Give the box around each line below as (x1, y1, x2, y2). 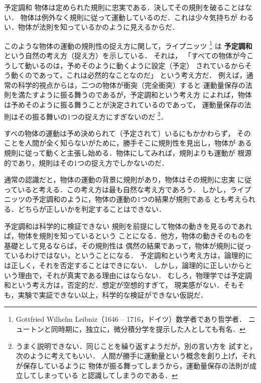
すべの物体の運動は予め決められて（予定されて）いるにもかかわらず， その (4, 127, 251, 138)
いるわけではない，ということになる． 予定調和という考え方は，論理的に (11, 250, 252, 261)
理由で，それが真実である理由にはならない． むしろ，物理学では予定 (18, 270, 245, 280)
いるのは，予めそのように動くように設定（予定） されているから (32, 60, 245, 70)
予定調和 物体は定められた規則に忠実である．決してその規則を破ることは (4, 2, 245, 12)
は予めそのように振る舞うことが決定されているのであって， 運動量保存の (4, 99, 244, 109)
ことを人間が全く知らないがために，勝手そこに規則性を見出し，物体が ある (4, 138, 252, 148)
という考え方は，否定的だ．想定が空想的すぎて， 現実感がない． (11, 280, 224, 290)
